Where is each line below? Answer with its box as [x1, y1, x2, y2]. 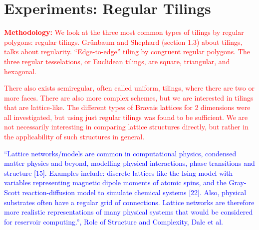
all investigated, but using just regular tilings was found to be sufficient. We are [4, 112, 248, 122]
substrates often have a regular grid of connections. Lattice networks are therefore [4, 197, 255, 207]
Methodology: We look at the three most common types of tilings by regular [4, 27, 244, 37]
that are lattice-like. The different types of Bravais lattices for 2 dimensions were [4, 102, 251, 113]
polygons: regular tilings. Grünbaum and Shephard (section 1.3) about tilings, [4, 36, 243, 47]
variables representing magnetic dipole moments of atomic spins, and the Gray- [4, 177, 247, 188]
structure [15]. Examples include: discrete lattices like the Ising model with [4, 167, 233, 178]
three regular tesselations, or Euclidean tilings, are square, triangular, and [4, 56, 230, 66]
